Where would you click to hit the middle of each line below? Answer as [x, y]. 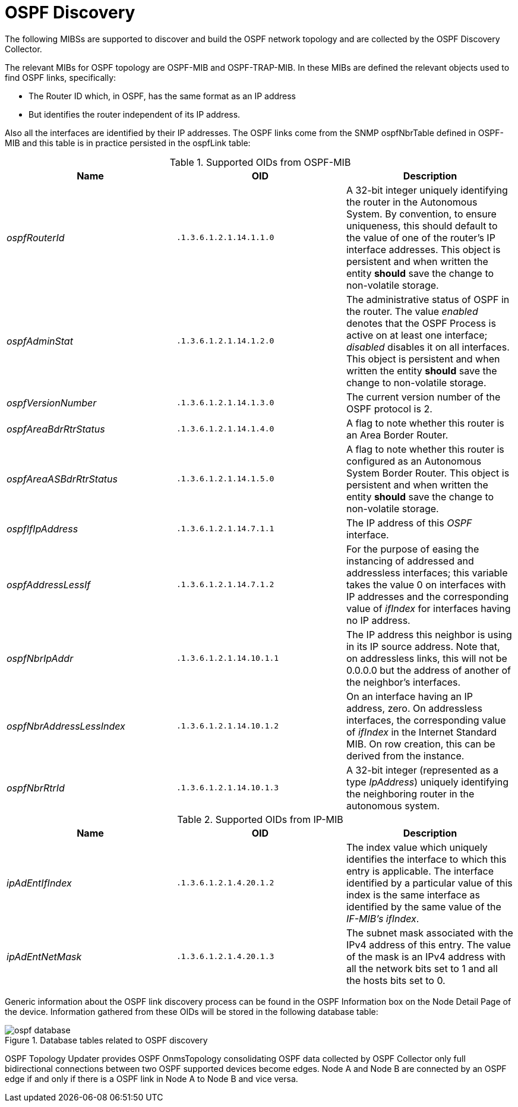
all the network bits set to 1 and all [422, 968]
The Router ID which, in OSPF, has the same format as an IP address [162, 96]
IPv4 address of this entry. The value [428, 944]
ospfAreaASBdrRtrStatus [62, 479]
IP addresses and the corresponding [427, 596]
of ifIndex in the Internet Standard [421, 732]
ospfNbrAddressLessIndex [66, 726]
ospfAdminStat [40, 341]
